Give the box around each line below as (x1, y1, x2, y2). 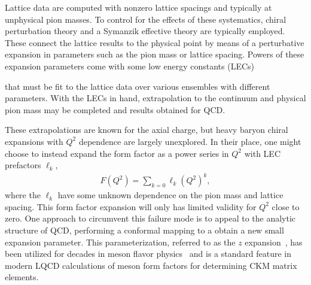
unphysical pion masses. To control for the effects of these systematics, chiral (5, 13, 286, 25)
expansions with (5, 135, 63, 147)
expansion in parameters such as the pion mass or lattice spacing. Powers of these (5, 48, 304, 60)
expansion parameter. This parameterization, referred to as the (5, 235, 236, 248)
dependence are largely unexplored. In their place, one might (78, 135, 301, 147)
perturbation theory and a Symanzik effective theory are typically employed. (5, 25, 285, 37)
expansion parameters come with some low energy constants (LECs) (5, 59, 255, 72)
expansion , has (245, 235, 303, 248)
